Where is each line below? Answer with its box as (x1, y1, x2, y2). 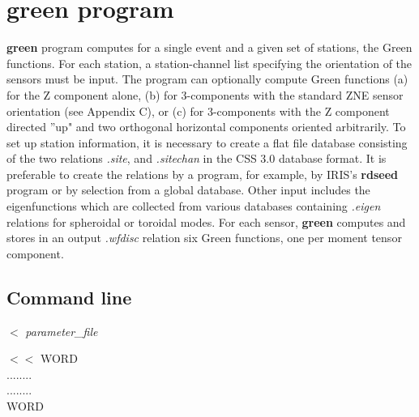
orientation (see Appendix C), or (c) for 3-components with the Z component (6, 102, 390, 119)
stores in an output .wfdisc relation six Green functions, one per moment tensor (6, 229, 402, 246)
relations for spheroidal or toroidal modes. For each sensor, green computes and (6, 213, 406, 230)
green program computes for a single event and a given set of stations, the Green (6, 39, 413, 56)
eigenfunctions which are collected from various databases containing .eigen (6, 198, 381, 215)
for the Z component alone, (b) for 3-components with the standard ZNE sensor (6, 86, 404, 103)
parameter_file (25, 322, 98, 339)
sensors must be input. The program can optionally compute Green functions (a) (6, 70, 408, 87)
